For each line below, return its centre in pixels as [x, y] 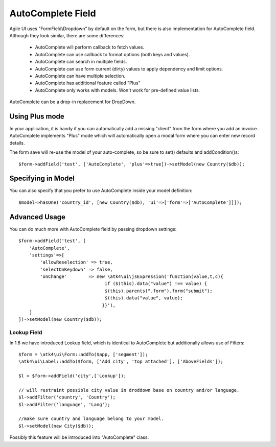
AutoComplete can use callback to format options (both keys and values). [112, 54]
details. [17, 143]
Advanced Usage [38, 217]
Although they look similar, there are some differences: [67, 35]
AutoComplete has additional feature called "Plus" [88, 83]
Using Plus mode [37, 116]
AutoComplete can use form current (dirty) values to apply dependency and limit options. [129, 68]
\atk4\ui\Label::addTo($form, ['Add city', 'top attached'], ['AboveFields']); [121, 362]
